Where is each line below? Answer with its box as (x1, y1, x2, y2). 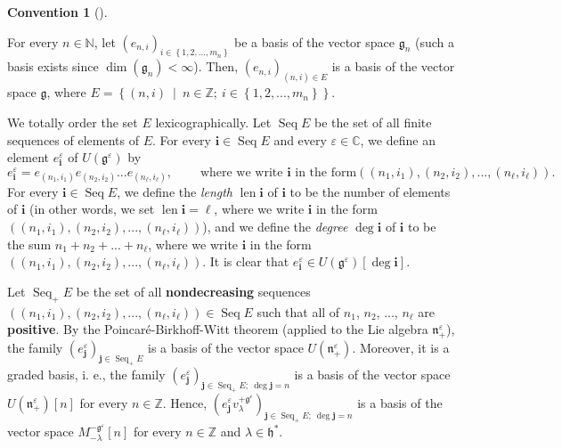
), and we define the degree (202, 217, 348, 236)
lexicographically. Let (155, 112, 272, 131)
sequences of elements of (7, 130, 139, 149)
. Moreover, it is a (352, 338, 450, 357)
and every (273, 130, 327, 149)
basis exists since (7, 57, 99, 76)
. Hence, (162, 393, 208, 411)
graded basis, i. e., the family (7, 364, 166, 383)
